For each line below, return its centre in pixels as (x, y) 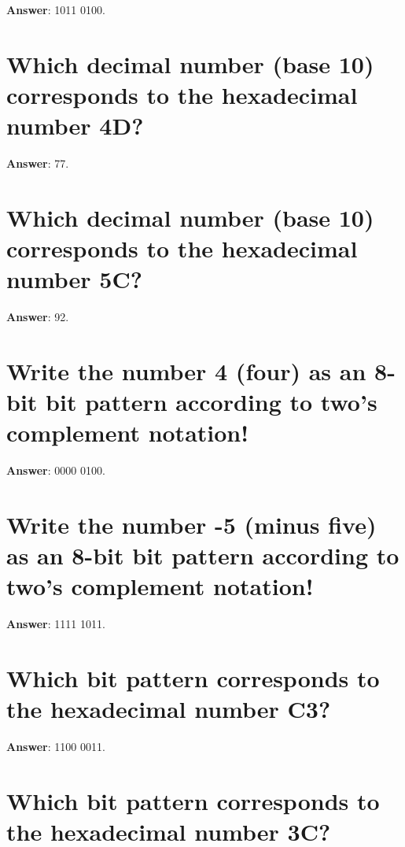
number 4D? (75, 126)
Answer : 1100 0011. (56, 747)
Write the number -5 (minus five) (191, 525)
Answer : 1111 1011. (56, 624)
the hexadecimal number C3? (169, 709)
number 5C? (74, 279)
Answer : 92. (38, 317)
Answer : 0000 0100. (56, 470)
